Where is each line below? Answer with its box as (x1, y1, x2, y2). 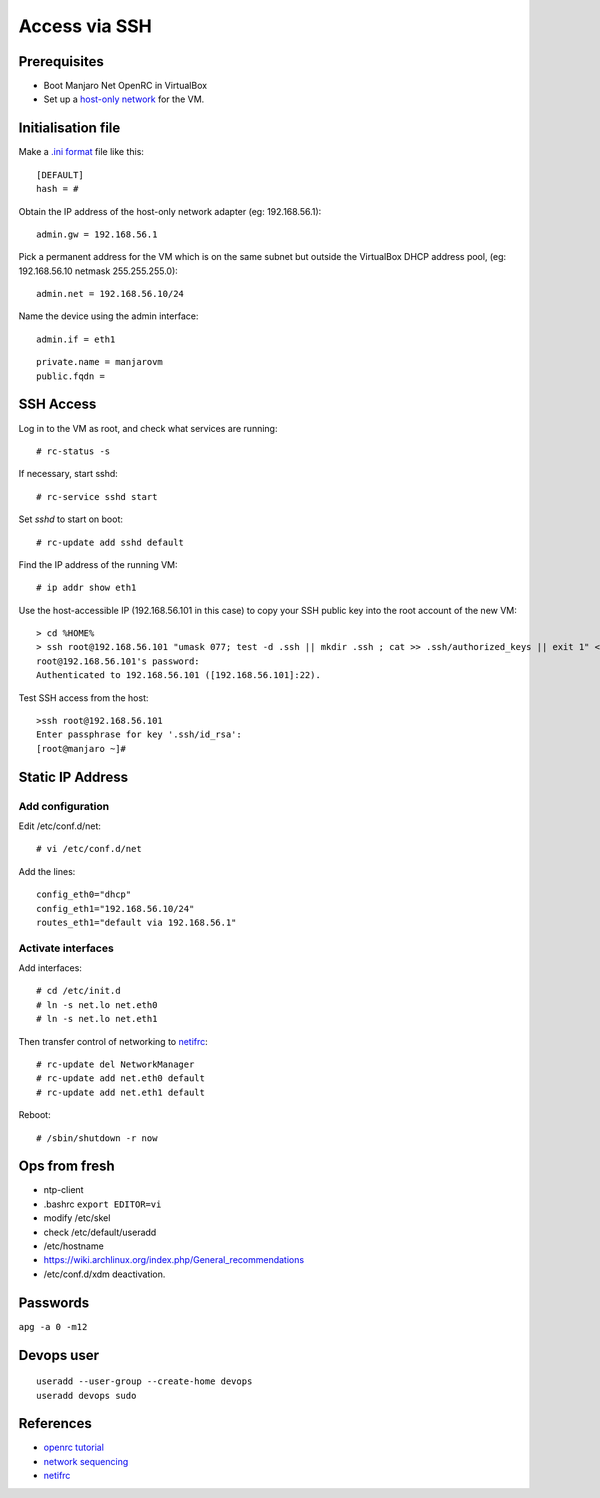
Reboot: (18, 1109, 51, 1121)
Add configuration (18, 799, 110, 813)
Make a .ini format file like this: (18, 146, 145, 158)
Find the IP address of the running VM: (18, 558, 179, 570)
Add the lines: (18, 865, 76, 877)
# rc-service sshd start (36, 491, 158, 502)
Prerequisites (18, 53, 104, 70)
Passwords (18, 1294, 90, 1311)
